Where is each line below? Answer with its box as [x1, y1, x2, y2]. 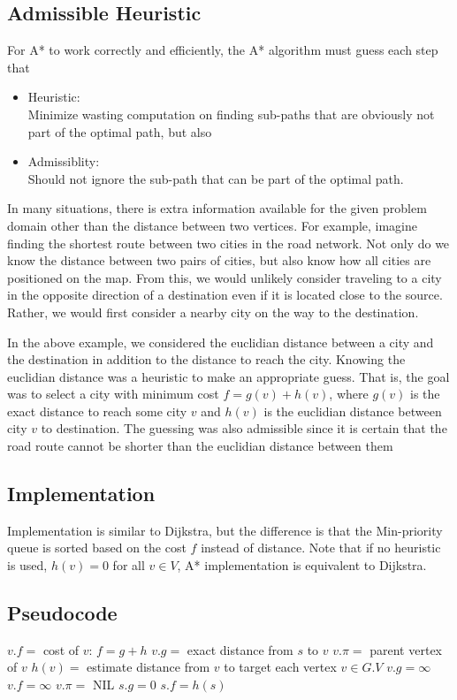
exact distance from [187, 640, 293, 658]
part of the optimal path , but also [27, 122, 212, 141]
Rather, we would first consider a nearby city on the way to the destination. [7, 302, 419, 321]
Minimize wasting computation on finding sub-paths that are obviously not [27, 104, 435, 123]
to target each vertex [224, 658, 337, 676]
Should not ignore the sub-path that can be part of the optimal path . [27, 169, 404, 187]
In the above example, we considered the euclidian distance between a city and [7, 332, 434, 351]
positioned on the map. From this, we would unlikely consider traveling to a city [7, 268, 442, 286]
